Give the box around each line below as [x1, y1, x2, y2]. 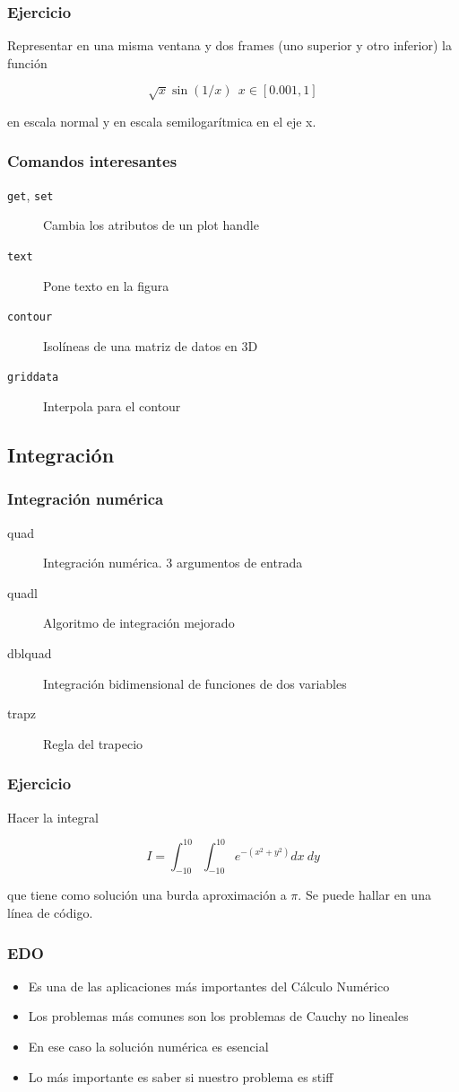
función [7, 53, 48, 72]
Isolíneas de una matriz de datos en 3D [43, 336, 258, 355]
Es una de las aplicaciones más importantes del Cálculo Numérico [28, 976, 390, 995]
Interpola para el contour [43, 397, 181, 416]
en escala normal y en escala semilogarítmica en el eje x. [7, 111, 316, 130]
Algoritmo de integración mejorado [43, 613, 235, 632]
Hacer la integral [7, 807, 99, 826]
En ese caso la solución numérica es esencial [28, 1037, 269, 1056]
